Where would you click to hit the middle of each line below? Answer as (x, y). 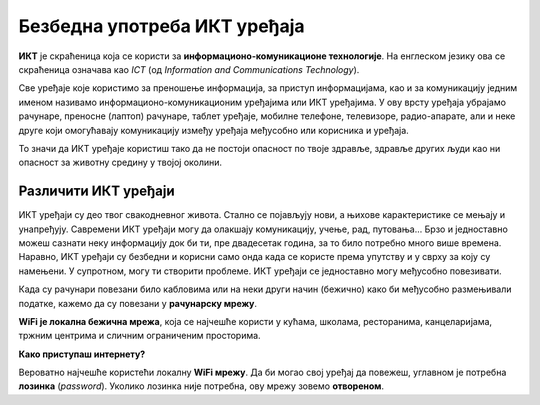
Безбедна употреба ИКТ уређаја (161, 26)
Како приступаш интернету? (82, 354)
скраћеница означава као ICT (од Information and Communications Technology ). (189, 69)
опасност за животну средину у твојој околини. (120, 162)
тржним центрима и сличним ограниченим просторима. (139, 336)
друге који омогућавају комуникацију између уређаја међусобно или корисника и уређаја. (213, 130)
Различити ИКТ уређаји (96, 191)
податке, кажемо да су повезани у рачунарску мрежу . (138, 303)
